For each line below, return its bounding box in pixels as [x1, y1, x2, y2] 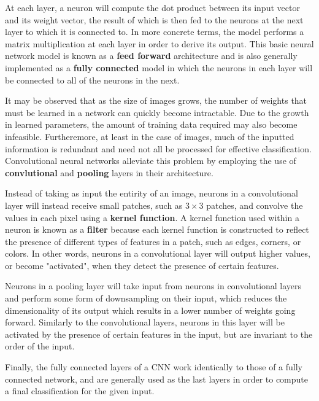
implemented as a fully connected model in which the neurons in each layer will [5, 61, 313, 74]
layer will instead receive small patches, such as [5, 198, 183, 211]
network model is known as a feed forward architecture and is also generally [5, 49, 298, 62]
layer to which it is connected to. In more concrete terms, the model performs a [5, 25, 304, 38]
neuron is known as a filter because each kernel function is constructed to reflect [5, 223, 309, 236]
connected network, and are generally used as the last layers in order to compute [5, 372, 309, 385]
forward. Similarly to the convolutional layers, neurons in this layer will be [5, 316, 285, 329]
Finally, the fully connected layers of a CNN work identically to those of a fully [5, 360, 303, 373]
